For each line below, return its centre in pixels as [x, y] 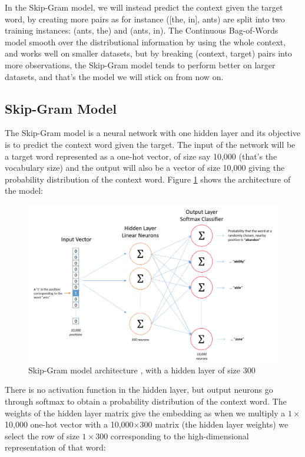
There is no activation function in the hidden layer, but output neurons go [139, 390]
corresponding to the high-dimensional [180, 436]
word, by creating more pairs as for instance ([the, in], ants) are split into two [145, 19]
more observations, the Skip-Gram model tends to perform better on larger [140, 64]
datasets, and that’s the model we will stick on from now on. [114, 76]
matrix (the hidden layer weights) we [222, 424]
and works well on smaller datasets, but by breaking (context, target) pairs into [148, 53]
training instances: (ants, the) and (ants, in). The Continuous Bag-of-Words [142, 30]
